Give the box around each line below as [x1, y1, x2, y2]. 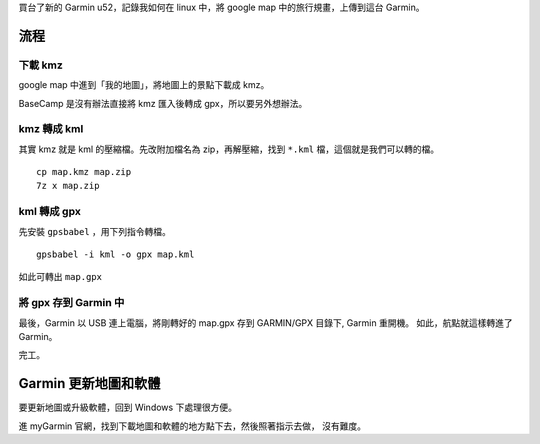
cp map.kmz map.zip [36, 166, 132, 178]
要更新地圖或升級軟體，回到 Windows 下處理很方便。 [18, 401, 237, 414]
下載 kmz [18, 58, 64, 72]
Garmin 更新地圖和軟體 [18, 375, 161, 392]
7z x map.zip [36, 180, 100, 192]
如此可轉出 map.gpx [18, 271, 102, 283]
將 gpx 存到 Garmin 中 [18, 296, 125, 310]
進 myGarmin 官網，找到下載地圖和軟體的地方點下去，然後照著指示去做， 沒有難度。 [18, 420, 367, 432]
